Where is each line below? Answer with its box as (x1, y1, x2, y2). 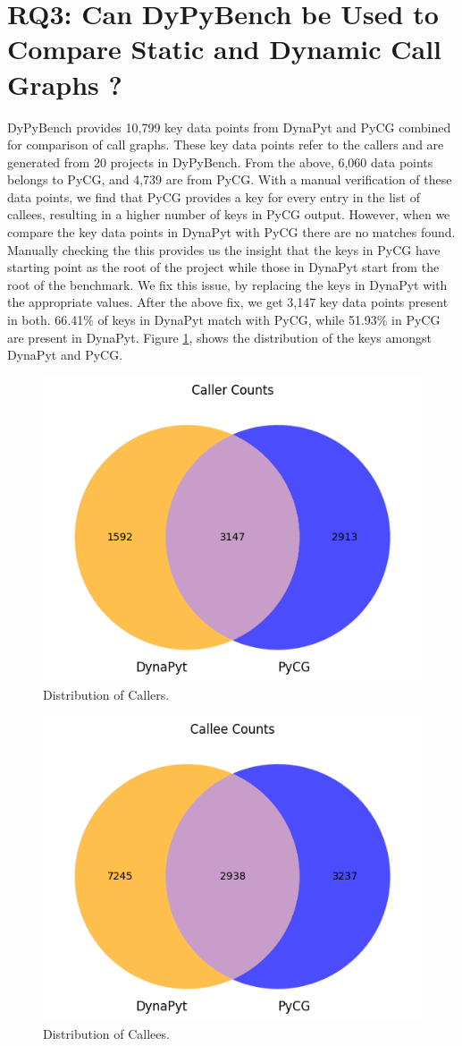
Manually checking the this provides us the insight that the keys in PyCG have (7, 240, 441, 259)
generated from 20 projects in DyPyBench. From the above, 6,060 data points (7, 152, 433, 171)
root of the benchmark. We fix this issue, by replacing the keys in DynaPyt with (7, 275, 448, 293)
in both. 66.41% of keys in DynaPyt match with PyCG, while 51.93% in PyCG (7, 310, 441, 329)
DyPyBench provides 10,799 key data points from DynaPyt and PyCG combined (7, 117, 451, 136)
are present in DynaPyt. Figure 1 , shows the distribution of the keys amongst (7, 327, 432, 346)
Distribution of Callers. (43, 685, 170, 703)
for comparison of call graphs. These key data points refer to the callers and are (7, 135, 444, 154)
